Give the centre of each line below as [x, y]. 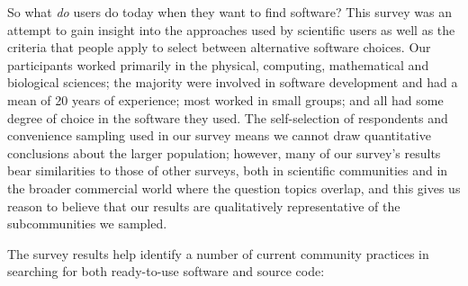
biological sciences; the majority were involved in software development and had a [233, 82]
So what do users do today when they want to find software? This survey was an [229, 12]
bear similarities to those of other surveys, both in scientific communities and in [228, 170]
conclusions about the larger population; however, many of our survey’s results [224, 152]
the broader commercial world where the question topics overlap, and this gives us [234, 188]
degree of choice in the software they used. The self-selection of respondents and [228, 117]
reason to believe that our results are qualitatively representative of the [204, 206]
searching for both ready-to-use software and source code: [166, 271]
